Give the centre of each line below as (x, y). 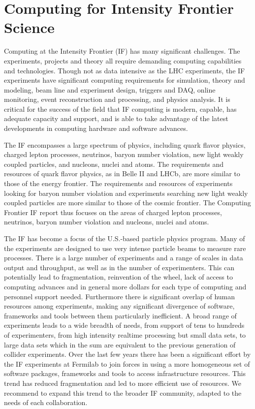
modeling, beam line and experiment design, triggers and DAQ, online (110, 89)
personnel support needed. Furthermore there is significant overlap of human (120, 296)
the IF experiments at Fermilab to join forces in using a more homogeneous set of (127, 363)
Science (29, 27)
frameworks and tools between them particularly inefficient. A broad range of (120, 315)
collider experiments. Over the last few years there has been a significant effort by (127, 354)
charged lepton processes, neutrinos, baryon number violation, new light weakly (124, 154)
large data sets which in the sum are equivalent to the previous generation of (120, 344)
